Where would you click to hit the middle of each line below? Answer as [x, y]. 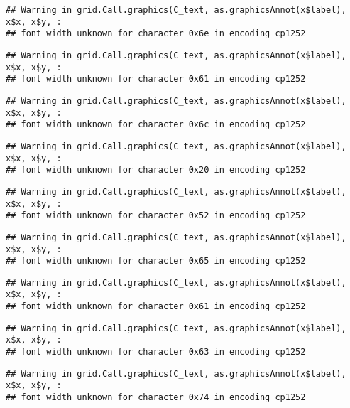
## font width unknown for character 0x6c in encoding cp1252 [156, 125]
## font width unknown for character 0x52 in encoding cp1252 [156, 216]
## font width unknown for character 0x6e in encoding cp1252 [156, 34]
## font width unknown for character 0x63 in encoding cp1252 [156, 352]
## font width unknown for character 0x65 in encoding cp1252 [156, 261]
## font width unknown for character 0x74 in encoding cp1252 [156, 398]
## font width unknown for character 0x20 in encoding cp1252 [156, 170]
